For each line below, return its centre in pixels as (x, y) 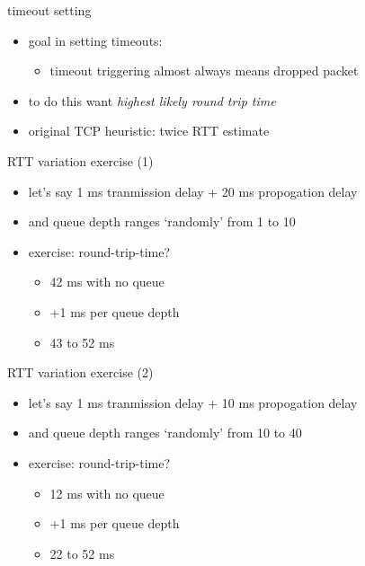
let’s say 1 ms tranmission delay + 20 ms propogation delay (193, 191)
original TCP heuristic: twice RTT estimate (149, 131)
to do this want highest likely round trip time (152, 100)
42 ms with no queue (107, 282)
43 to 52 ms (82, 342)
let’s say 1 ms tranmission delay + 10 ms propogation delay (193, 402)
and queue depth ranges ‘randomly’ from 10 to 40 (165, 433)
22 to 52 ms (82, 553)
